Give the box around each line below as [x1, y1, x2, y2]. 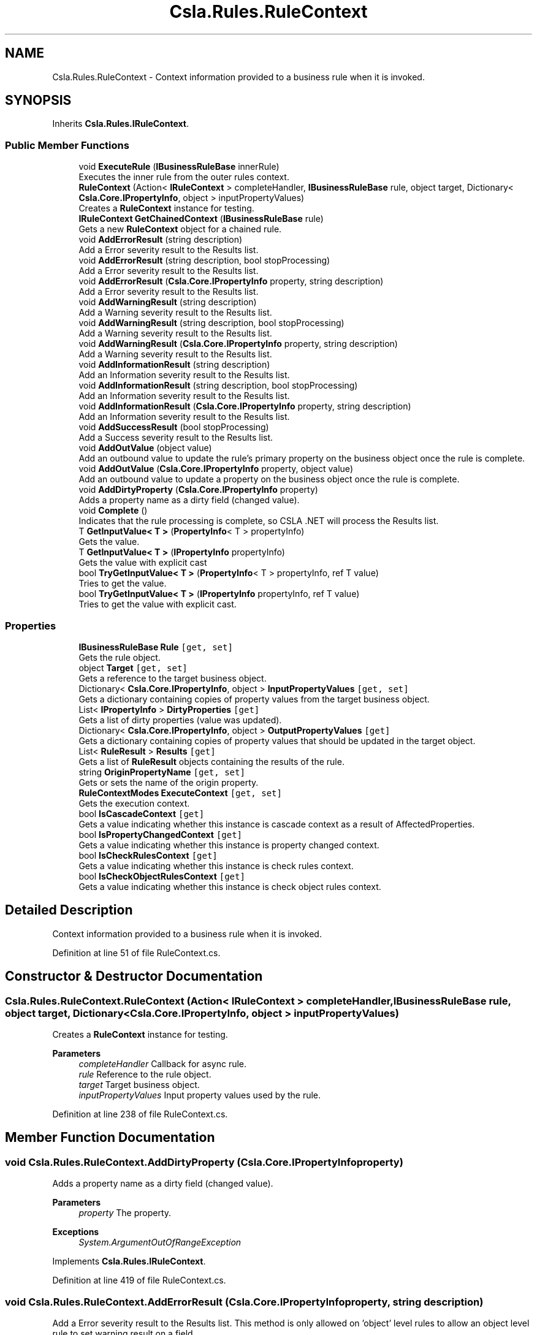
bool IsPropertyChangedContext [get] [78, 829, 243, 840]
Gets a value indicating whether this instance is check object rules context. [78, 881, 381, 892]
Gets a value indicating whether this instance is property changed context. [78, 839, 379, 850]
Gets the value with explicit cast [78, 557, 207, 568]
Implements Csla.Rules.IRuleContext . [52, 1256, 206, 1267]
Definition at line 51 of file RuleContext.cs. [52, 947, 221, 958]
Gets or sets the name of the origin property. [78, 777, 259, 788]
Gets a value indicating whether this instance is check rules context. [78, 860, 354, 871]
